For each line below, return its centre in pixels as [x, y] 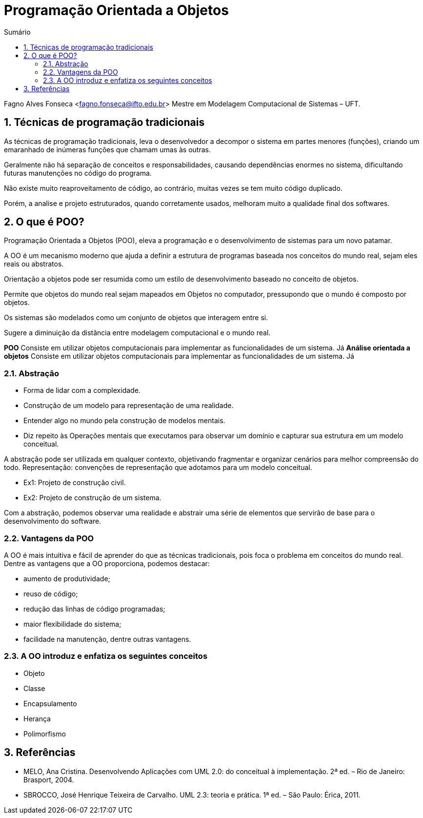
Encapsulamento [50, 703]
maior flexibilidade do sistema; [72, 624]
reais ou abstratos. [34, 264]
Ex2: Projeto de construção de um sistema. [92, 498]
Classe [34, 688]
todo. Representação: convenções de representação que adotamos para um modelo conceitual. [158, 468]
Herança [37, 718]
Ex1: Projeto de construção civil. [75, 483]
